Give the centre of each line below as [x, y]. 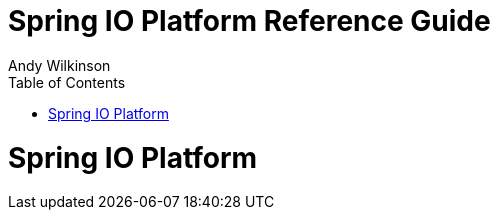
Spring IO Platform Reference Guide [249, 21]
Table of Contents [67, 82]
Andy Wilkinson [59, 65]
